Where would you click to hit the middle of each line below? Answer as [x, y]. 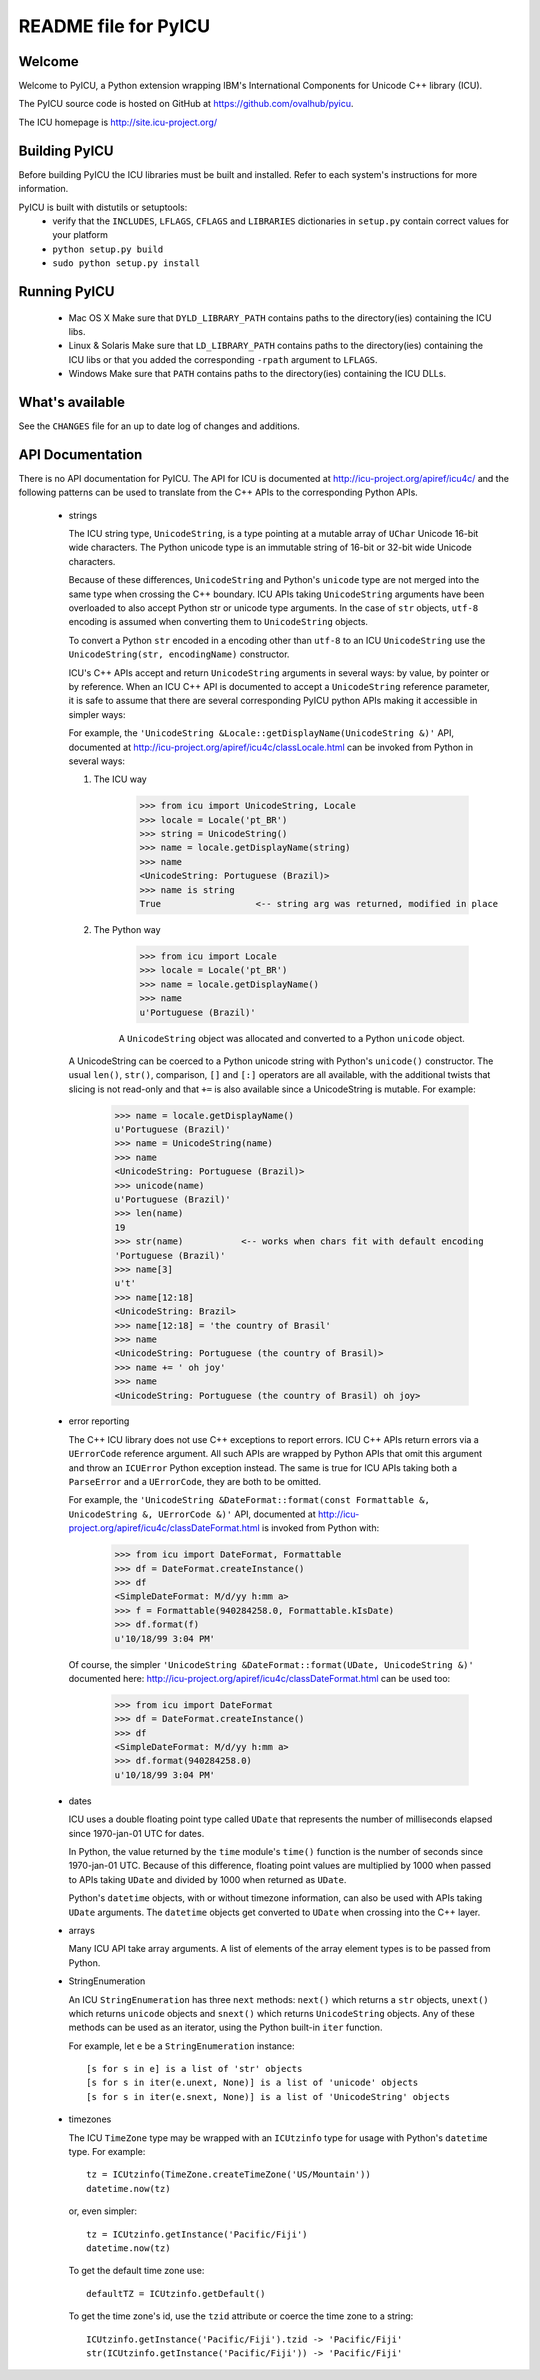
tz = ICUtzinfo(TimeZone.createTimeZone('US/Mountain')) [229, 2174]
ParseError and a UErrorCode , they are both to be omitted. [195, 1482]
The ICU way [120, 779]
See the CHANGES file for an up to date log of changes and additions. [159, 426]
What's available [71, 401]
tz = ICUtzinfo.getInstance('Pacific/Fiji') [197, 2234]
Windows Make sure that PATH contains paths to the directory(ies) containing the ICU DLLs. [257, 374]
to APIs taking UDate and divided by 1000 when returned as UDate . [207, 1879]
